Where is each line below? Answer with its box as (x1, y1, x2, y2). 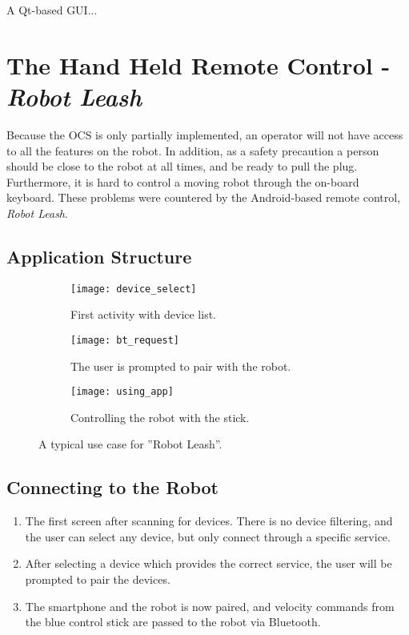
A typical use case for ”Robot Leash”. (38, 436, 223, 452)
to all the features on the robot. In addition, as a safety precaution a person (6, 142, 379, 159)
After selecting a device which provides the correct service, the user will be (25, 555, 392, 572)
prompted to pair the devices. (25, 571, 170, 587)
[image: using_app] (70, 386, 174, 398)
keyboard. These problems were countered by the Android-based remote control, (6, 189, 401, 206)
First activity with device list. (70, 306, 216, 323)
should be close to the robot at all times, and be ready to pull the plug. (6, 158, 358, 175)
